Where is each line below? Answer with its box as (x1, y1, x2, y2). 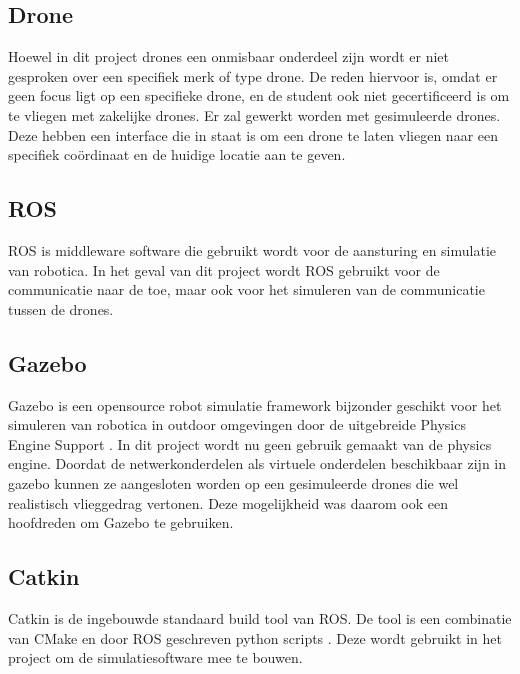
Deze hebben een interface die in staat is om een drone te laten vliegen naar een (8, 124, 499, 145)
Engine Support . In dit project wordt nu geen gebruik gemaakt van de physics (8, 433, 492, 454)
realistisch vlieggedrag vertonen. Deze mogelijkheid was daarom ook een (8, 492, 448, 513)
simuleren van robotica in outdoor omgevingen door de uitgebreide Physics (8, 414, 466, 435)
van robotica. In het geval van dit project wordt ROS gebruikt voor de (8, 259, 440, 280)
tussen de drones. (8, 298, 114, 319)
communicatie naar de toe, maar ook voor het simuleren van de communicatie (8, 279, 485, 300)
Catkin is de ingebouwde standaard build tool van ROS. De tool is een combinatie (8, 607, 512, 628)
